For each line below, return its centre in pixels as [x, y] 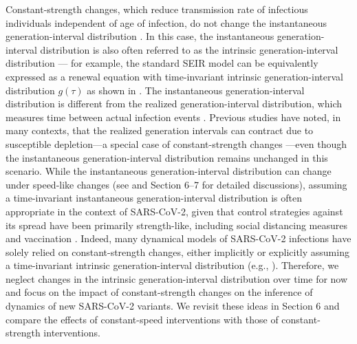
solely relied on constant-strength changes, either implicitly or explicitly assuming [177, 251]
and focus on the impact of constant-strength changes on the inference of [159, 292]
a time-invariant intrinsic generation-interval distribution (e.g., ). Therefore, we [172, 265]
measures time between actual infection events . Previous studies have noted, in [173, 117]
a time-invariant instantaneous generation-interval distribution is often [154, 198]
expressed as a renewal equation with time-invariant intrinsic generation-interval [174, 76]
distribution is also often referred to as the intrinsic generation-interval [189, 49]
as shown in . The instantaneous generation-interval [196, 90]
